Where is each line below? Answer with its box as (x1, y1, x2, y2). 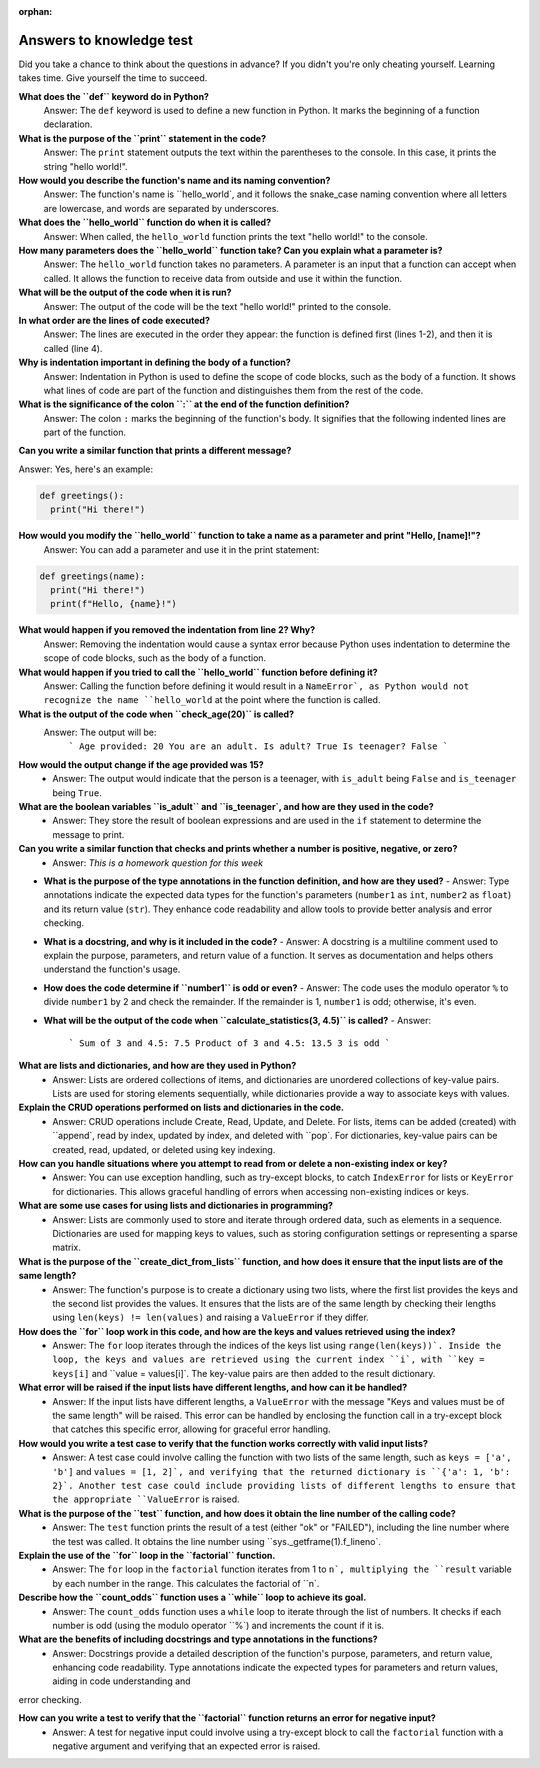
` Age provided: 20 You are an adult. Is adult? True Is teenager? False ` (68, 741, 449, 752)
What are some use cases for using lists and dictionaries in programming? (18, 1200, 334, 1212)
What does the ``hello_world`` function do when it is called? (18, 216, 272, 229)
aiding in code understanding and (52, 1675, 191, 1687)
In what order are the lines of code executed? (18, 314, 210, 326)
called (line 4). (43, 342, 103, 354)
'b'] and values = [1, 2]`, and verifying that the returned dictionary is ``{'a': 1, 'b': (52, 1465, 511, 1477)
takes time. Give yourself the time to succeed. (18, 72, 208, 84)
